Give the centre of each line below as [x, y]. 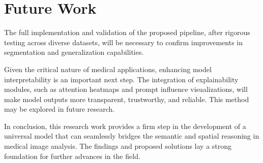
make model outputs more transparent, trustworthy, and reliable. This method [127, 99]
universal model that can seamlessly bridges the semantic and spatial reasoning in [132, 136]
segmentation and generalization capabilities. [74, 52]
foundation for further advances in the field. [72, 156]
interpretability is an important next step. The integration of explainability [121, 79]
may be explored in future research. [60, 109]
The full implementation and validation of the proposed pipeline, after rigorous [127, 32]
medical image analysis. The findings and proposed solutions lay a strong [118, 146]
